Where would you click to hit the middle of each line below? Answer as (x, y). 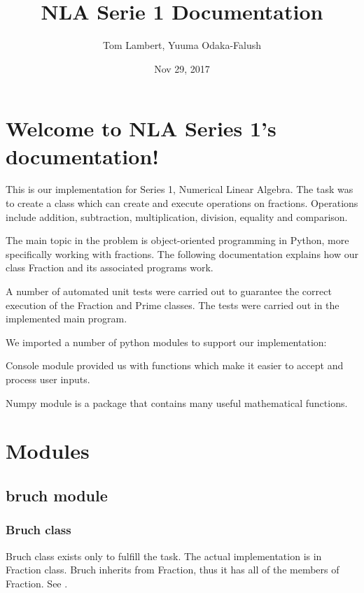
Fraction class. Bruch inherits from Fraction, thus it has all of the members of (173, 570)
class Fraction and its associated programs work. (110, 267)
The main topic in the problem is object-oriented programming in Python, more (177, 240)
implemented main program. (66, 319)
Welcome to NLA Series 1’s (141, 128)
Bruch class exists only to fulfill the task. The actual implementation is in (164, 556)
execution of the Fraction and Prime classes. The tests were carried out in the (173, 305)
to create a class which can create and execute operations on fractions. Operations (182, 203)
